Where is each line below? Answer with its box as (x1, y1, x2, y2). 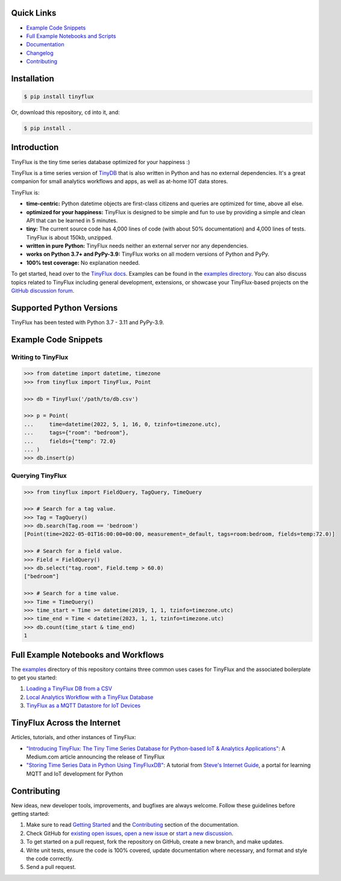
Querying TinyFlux (11, 471, 67, 480)
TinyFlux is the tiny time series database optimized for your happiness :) (11, 158, 190, 165)
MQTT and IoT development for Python (26, 770, 124, 777)
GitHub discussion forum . (11, 287, 75, 294)
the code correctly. (26, 854, 74, 862)
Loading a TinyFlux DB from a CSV (26, 685, 113, 692)
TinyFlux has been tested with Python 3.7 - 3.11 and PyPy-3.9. (11, 319, 164, 326)
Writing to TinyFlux (11, 353, 69, 361)
